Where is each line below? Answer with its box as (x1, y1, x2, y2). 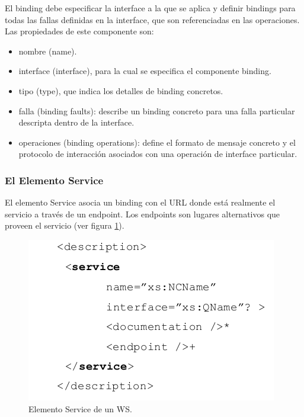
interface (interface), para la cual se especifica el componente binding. (18, 65, 271, 77)
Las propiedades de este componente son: (5, 25, 154, 37)
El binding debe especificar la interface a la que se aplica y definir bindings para (5, 2, 296, 14)
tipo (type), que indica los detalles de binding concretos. (18, 84, 223, 97)
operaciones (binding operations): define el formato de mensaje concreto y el (18, 136, 296, 148)
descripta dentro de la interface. (18, 116, 135, 129)
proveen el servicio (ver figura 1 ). (5, 219, 124, 232)
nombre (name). (18, 44, 77, 57)
